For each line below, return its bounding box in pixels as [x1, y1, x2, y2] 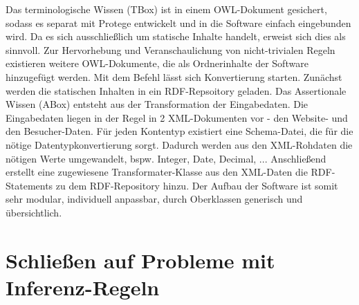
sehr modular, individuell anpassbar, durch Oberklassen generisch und [6, 192, 303, 206]
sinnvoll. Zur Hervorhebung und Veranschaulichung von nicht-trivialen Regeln [6, 42, 335, 57]
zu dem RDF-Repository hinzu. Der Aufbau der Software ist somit [55, 178, 338, 192]
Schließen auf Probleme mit [6, 246, 275, 274]
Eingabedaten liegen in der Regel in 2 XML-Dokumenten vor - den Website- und [6, 110, 348, 124]
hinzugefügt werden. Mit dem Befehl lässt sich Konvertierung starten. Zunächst [6, 69, 342, 84]
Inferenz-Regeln [6, 272, 160, 301]
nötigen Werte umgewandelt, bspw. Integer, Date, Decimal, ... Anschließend [6, 151, 326, 165]
